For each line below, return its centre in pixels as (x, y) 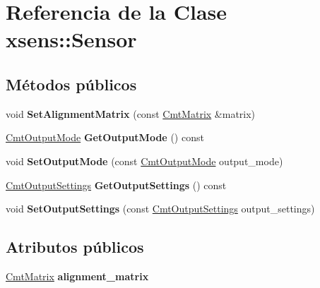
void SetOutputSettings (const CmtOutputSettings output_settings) (160, 209)
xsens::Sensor (71, 39)
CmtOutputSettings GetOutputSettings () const (116, 185)
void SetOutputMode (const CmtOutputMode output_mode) (144, 161)
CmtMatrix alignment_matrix (77, 276)
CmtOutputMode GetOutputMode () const (105, 137)
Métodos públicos (71, 84)
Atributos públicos (75, 247)
